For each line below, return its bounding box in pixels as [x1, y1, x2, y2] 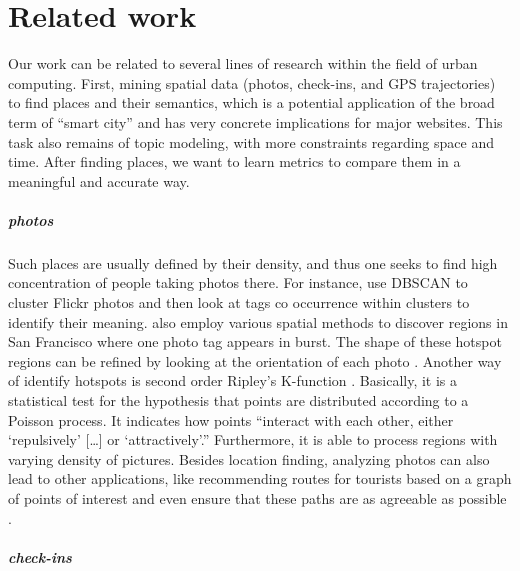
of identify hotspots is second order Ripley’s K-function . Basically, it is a [8, 370, 458, 391]
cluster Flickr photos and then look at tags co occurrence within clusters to [8, 292, 470, 313]
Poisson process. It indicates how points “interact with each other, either [8, 409, 454, 430]
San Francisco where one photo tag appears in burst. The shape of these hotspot [8, 331, 502, 352]
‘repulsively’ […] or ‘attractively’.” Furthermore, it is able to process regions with [8, 429, 498, 450]
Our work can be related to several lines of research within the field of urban [8, 53, 478, 74]
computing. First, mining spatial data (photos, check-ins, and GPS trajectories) [8, 72, 496, 93]
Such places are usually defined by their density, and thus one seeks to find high [8, 252, 498, 273]
